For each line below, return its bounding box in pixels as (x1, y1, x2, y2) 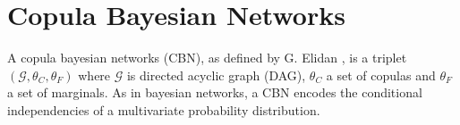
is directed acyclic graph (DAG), (126, 65, 306, 84)
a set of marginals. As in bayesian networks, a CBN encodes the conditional (7, 83, 422, 102)
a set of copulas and (326, 65, 436, 84)
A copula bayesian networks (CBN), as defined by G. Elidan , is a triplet (7, 48, 407, 67)
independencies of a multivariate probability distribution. (7, 100, 320, 119)
